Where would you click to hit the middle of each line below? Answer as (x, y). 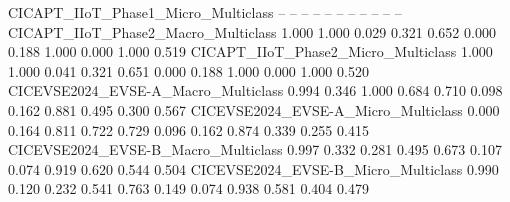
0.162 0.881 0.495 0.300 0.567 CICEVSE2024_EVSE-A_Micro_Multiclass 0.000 (254, 109)
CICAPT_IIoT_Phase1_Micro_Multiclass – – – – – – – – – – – (205, 12)
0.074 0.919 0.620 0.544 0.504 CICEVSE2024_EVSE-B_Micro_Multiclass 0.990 (253, 168)
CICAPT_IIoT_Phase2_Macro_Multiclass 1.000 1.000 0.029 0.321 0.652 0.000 (252, 31)
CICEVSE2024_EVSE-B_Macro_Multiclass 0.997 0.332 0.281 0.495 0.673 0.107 (255, 149)
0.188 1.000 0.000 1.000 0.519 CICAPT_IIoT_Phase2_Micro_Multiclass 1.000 (250, 51)
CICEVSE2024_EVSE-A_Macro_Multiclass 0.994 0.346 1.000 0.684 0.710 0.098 (255, 90)
